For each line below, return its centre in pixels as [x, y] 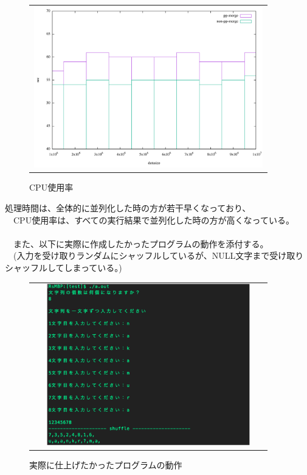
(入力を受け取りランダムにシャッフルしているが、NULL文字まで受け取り [158, 255]
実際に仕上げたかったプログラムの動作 [106, 464]
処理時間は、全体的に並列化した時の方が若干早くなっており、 [128, 208]
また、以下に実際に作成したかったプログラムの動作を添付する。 [141, 243]
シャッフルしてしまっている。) [64, 267]
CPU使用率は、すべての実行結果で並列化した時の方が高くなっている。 [153, 220]
